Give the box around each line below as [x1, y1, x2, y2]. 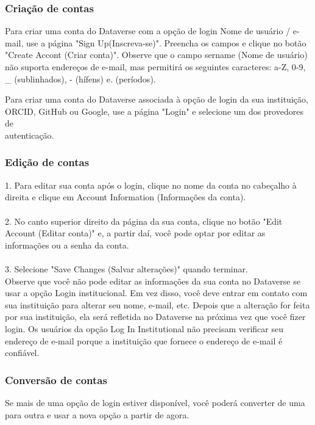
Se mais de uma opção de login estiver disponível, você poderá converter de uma [5, 396, 305, 409]
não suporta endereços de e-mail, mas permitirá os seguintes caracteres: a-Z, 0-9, [5, 60, 306, 73]
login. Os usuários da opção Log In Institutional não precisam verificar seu [5, 322, 283, 335]
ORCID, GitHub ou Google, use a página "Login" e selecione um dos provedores [5, 104, 303, 117]
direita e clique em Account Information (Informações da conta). [5, 191, 246, 203]
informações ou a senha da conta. [5, 238, 129, 251]
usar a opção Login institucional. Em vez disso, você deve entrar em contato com [5, 286, 308, 299]
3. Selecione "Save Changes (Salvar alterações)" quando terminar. [5, 262, 248, 275]
